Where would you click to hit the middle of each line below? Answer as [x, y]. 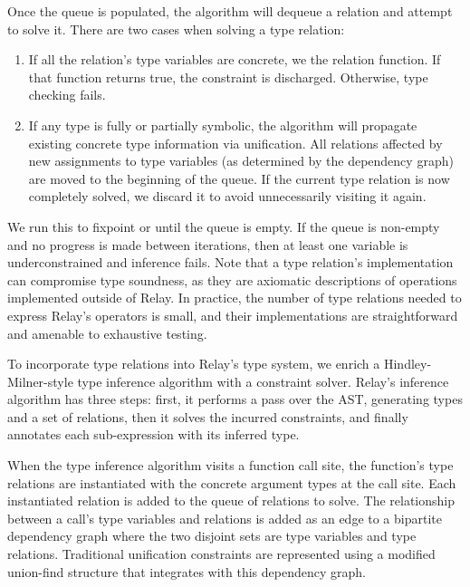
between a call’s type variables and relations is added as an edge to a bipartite [225, 518]
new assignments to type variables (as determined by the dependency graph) [241, 161]
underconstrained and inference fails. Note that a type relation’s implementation [230, 262]
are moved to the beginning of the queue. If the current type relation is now [239, 178]
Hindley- [408, 364]
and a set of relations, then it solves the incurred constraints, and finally [208, 416]
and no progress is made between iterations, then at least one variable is [208, 244]
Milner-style [40, 381]
